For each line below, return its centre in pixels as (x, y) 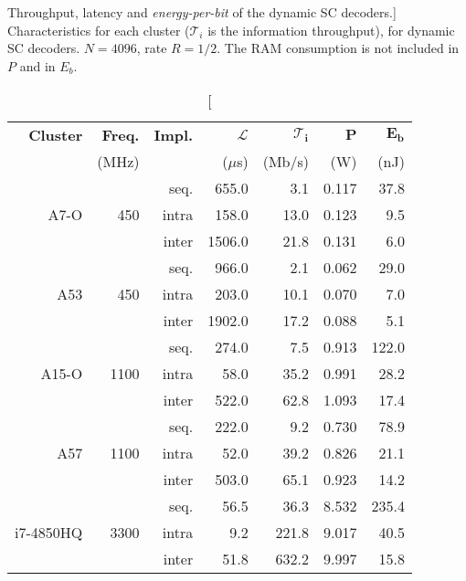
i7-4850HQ (49, 533)
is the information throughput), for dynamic (331, 30)
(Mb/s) (286, 162)
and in (37, 65)
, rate (152, 48)
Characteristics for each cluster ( (99, 30)
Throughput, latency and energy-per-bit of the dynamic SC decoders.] (202, 12)
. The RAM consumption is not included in (338, 48)
